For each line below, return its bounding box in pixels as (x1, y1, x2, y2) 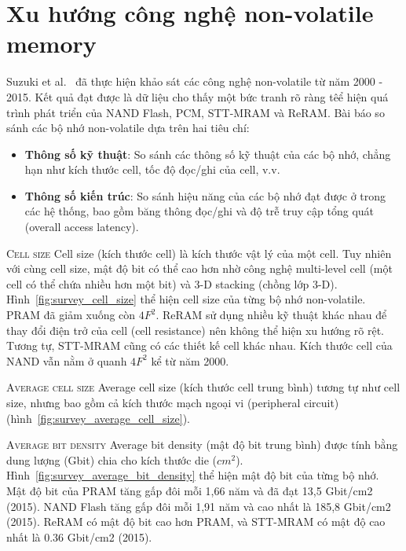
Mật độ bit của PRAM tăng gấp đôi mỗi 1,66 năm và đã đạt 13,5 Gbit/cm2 (6, 482, 373, 498)
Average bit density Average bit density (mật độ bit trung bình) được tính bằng (6, 436, 398, 453)
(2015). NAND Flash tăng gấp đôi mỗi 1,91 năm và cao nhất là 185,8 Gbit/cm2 (6, 498, 391, 514)
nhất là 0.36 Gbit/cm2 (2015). (6, 528, 152, 545)
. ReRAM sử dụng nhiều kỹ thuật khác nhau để (155, 307, 387, 323)
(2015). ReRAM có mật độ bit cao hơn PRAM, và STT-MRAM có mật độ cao (6, 513, 386, 530)
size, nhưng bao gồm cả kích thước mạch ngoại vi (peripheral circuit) (6, 395, 339, 410)
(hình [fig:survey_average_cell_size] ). (6, 410, 190, 426)
